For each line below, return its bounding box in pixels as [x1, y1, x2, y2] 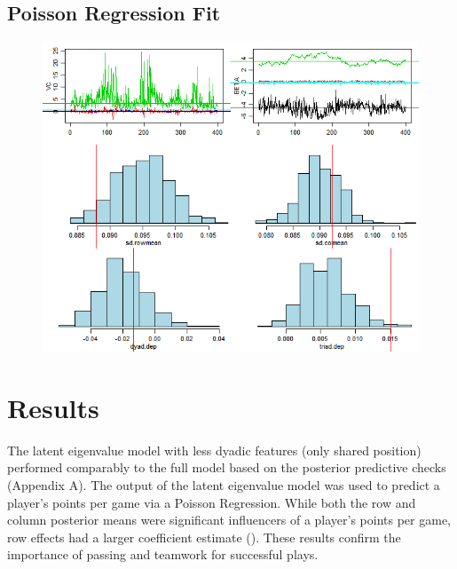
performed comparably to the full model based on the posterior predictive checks [7, 458, 446, 477]
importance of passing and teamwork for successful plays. [7, 545, 319, 564]
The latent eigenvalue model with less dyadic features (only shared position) [7, 440, 422, 459]
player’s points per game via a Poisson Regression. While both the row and [7, 493, 416, 511]
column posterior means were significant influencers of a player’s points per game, [7, 510, 452, 529]
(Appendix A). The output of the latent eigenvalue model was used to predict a [7, 476, 440, 494]
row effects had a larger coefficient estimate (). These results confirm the [7, 527, 401, 546]
